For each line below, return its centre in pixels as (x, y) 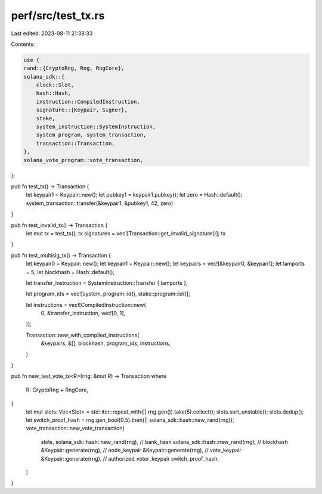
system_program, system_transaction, (91, 135)
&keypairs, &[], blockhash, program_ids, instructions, (106, 343)
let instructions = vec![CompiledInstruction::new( (86, 305)
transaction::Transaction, (76, 143)
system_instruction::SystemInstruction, (96, 127)
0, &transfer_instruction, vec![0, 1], (83, 313)
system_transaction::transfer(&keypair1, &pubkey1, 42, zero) (100, 203)
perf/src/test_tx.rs (58, 15)
